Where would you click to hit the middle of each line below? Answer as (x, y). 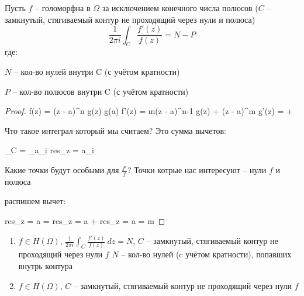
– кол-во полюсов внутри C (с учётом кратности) (101, 91)
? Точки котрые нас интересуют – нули (197, 170)
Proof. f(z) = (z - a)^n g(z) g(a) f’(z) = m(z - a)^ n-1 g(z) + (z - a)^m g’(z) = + (149, 111)
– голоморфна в (63, 8)
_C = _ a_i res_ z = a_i (49, 150)
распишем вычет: (35, 201)
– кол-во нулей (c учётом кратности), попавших (206, 254)
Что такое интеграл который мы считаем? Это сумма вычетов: (115, 130)
